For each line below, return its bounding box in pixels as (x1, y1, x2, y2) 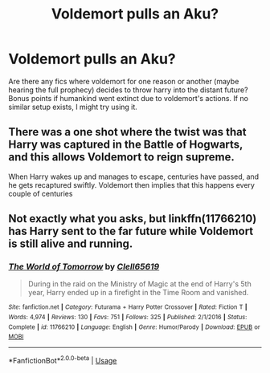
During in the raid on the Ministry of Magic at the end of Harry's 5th (27, 279, 252, 289)
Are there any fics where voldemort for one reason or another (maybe (8, 76, 239, 86)
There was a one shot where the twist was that (8, 125, 247, 139)
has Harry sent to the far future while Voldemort (8, 225, 254, 238)
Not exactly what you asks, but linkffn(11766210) (8, 212, 257, 225)
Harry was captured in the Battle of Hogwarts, (8, 138, 243, 152)
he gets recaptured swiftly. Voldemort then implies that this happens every (8, 180, 256, 189)
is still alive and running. (8, 237, 133, 251)
